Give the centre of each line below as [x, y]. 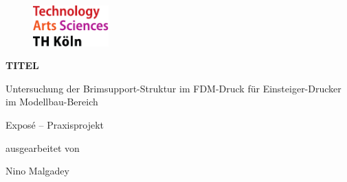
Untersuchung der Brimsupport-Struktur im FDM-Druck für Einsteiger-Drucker [173, 88]
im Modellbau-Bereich [52, 102]
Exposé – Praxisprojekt [55, 125]
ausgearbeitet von [43, 147]
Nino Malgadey [37, 171]
